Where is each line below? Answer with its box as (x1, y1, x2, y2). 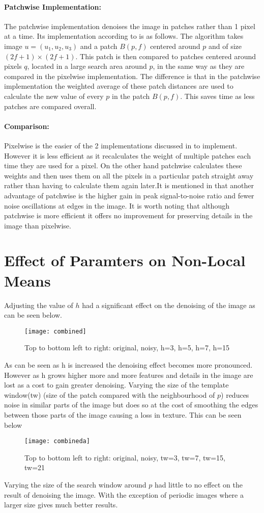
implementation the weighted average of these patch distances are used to (4, 81, 233, 91)
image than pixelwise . (4, 220, 71, 230)
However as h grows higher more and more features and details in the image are (4, 369, 253, 380)
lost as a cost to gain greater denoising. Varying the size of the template (4, 379, 229, 390)
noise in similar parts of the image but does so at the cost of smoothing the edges (4, 399, 258, 410)
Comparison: (4, 120, 49, 131)
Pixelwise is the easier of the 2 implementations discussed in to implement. (4, 140, 238, 150)
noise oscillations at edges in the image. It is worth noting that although (4, 200, 229, 211)
